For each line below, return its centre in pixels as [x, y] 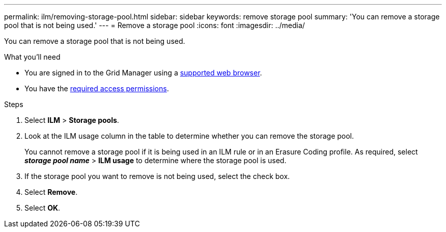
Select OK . [43, 208]
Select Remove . [51, 192]
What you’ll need [32, 57]
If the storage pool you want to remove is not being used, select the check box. [157, 176]
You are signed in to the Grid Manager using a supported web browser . [143, 73]
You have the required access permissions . [97, 88]
